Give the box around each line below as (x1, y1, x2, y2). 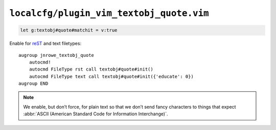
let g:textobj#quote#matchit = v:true (20, 27, 118, 33)
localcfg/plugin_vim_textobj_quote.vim (9, 8, 209, 19)
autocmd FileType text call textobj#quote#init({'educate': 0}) (29, 74, 194, 79)
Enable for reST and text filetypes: (9, 41, 82, 47)
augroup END (18, 81, 49, 86)
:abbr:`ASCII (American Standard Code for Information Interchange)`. (23, 111, 168, 117)
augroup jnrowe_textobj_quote (18, 52, 95, 58)
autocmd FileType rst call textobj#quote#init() (29, 67, 153, 72)
